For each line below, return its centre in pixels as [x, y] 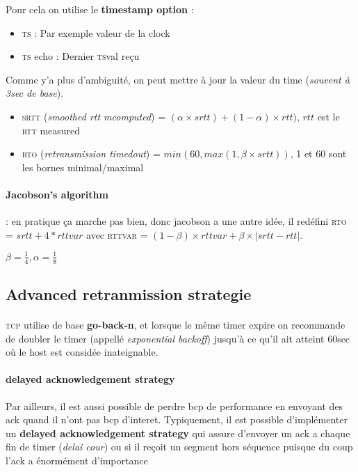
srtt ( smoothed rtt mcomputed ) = [94, 116]
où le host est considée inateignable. [82, 352]
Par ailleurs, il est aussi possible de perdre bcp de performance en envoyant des [174, 406]
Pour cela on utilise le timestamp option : [100, 9]
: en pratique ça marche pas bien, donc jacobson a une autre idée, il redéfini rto [176, 221]
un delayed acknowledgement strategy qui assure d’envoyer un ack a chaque [178, 433]
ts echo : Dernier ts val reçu [81, 56]
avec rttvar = [117, 234]
